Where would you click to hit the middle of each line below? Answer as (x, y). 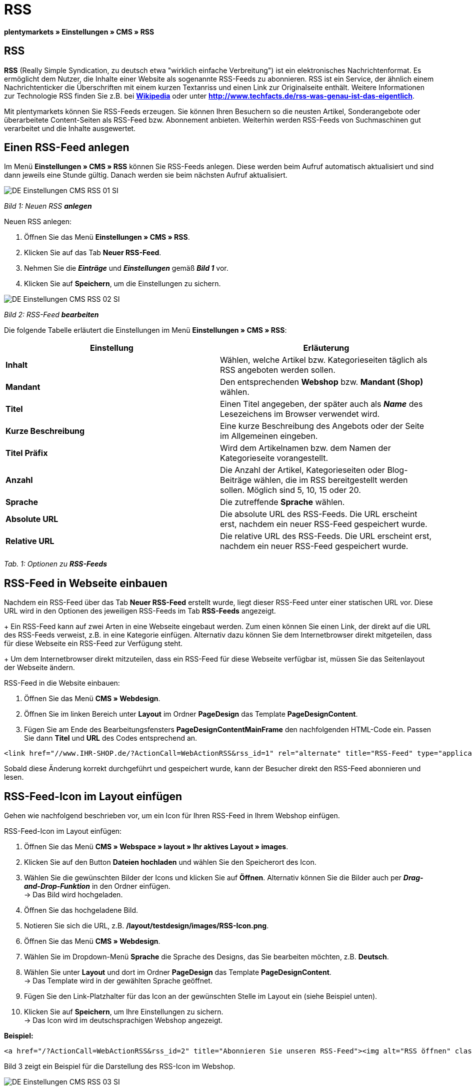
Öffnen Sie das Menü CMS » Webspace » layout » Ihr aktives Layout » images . (156, 847)
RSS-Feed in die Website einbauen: (62, 683)
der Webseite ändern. (39, 668)
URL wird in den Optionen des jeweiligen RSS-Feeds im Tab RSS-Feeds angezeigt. (140, 611)
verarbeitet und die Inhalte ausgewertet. (70, 128)
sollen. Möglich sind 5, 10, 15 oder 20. (290, 490)
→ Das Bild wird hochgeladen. (73, 895)
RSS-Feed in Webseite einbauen (86, 583)
